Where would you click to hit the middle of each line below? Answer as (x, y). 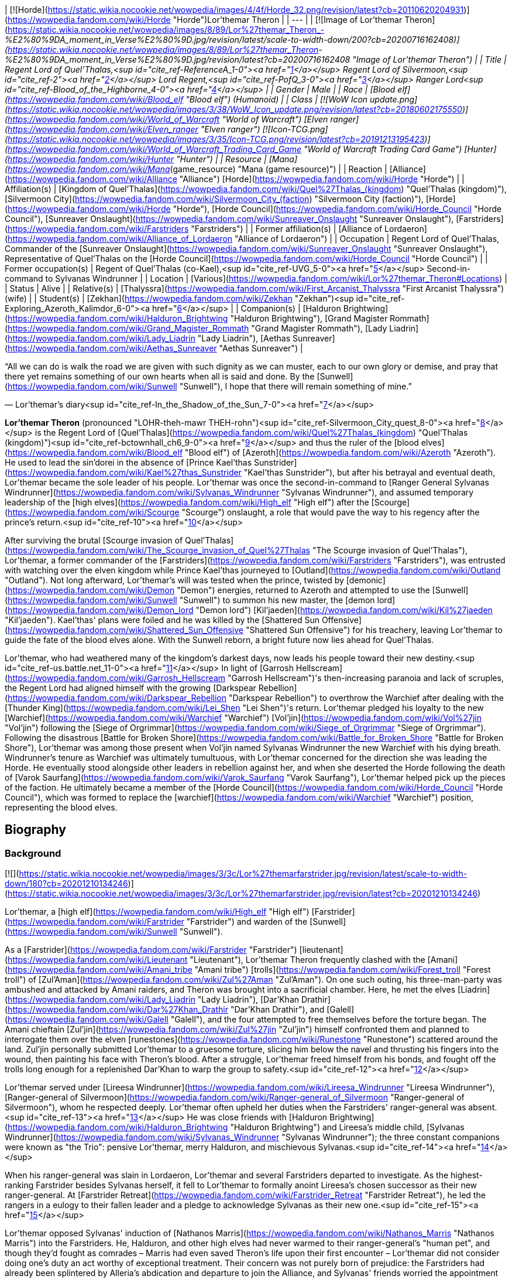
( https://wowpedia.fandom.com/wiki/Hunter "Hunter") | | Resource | (136, 159)
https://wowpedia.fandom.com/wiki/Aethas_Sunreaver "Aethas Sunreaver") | (155, 348)
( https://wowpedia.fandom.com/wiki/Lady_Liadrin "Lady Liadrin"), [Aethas (148, 338)
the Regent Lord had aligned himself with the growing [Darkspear (130, 688)
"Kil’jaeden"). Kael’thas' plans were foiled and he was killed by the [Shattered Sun (162, 620)
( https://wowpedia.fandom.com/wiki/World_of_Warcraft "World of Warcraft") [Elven (166, 119)
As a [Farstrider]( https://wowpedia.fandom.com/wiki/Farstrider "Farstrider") (151, 950)
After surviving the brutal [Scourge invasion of (94, 540)
